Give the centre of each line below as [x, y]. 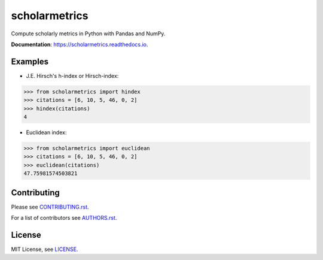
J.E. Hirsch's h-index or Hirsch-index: [72, 75]
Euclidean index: [46, 132]
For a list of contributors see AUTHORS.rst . [64, 218]
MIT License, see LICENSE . [45, 249]
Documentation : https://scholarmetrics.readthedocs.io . [80, 44]
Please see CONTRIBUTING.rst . [50, 207]
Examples [30, 61]
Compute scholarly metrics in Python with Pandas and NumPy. [88, 34]
